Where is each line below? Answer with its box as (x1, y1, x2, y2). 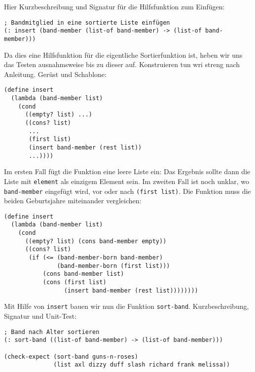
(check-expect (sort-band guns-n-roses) (4, 353, 139, 360)
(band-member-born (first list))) (57, 262, 170, 269)
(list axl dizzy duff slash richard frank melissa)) (53, 361, 230, 369)
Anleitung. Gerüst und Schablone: (4, 69, 107, 79)
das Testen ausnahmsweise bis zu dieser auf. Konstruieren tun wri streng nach (4, 59, 240, 70)
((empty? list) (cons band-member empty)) (25, 237, 167, 245)
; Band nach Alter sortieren (4, 328, 100, 335)
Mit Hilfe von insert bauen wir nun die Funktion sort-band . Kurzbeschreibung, (4, 301, 249, 311)
